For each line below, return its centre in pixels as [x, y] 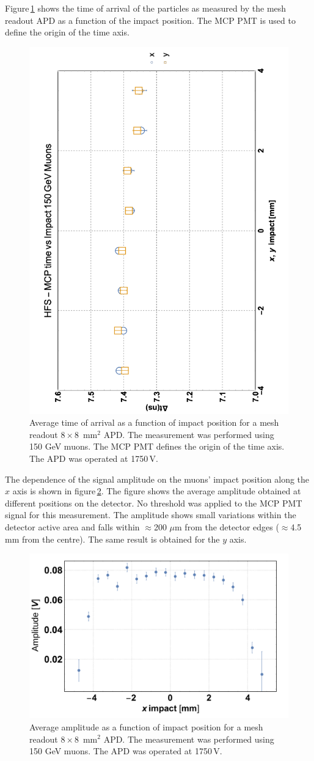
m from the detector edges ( [227, 527]
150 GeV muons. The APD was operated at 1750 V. [126, 751]
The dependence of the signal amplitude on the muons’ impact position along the [157, 479]
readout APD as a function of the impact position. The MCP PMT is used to [150, 20]
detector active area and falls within [72, 527]
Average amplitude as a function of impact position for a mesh [146, 726]
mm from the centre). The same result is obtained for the [112, 539]
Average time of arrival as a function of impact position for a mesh [154, 422]
